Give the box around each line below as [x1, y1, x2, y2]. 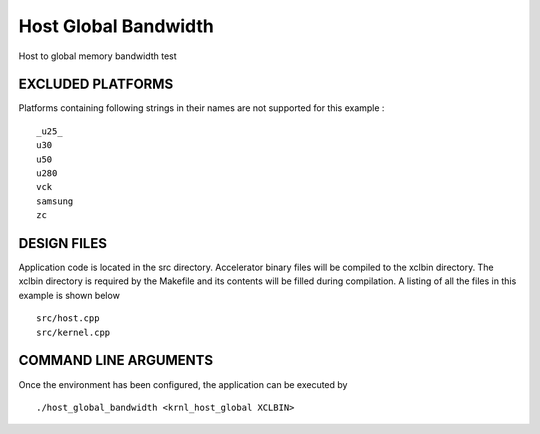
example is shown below [18, 289, 120, 301]
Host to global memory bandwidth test [18, 50, 177, 62]
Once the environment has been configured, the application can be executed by [18, 378, 348, 390]
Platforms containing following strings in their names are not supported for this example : [18, 102, 385, 114]
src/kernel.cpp [36, 326, 111, 338]
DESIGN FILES [18, 235, 107, 252]
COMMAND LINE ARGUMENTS [18, 352, 214, 369]
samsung [36, 195, 74, 207]
